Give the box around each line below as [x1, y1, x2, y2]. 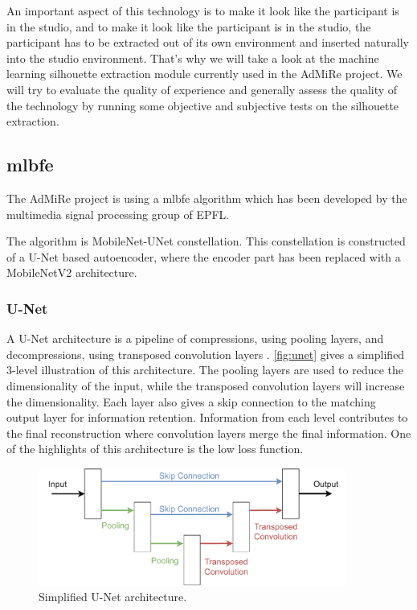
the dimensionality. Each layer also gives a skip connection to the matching [6, 393, 376, 410]
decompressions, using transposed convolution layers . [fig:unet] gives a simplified [6, 345, 405, 362]
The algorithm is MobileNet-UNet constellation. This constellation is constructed [6, 233, 406, 249]
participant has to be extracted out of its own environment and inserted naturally [6, 34, 409, 51]
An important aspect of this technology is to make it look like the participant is [6, 2, 399, 19]
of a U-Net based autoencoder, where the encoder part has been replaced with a [6, 248, 401, 265]
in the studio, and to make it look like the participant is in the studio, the [6, 18, 371, 35]
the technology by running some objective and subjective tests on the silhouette [6, 97, 399, 113]
